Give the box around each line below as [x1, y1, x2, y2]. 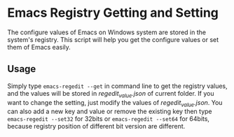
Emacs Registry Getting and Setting [7, 5, 219, 21]
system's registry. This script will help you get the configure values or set [7, 35, 219, 43]
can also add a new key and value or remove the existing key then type [7, 107, 212, 116]
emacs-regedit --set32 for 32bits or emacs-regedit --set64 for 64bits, [7, 115, 210, 123]
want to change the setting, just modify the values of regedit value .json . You [7, 98, 223, 108]
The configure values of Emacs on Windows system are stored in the [7, 28, 207, 36]
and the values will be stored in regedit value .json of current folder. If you [7, 89, 214, 99]
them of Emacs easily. [7, 43, 71, 51]
